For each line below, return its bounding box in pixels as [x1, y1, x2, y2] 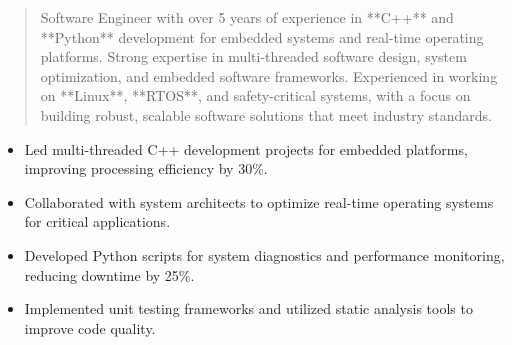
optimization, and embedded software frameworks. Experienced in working [40, 65, 498, 86]
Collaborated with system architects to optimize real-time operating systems [24, 191, 494, 212]
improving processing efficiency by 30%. [24, 158, 268, 179]
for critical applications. [24, 211, 171, 232]
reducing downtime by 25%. [24, 264, 195, 285]
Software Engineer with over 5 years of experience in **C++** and [40, 7, 454, 27]
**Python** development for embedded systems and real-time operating [40, 26, 484, 47]
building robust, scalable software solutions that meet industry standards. [40, 104, 492, 125]
